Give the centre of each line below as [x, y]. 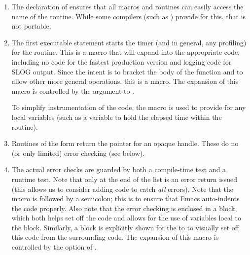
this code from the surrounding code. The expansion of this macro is [115, 237]
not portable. [31, 26]
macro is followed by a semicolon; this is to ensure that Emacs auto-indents [125, 199]
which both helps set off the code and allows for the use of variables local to [126, 218]
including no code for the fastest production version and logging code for [122, 61]
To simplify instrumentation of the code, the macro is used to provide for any [129, 107]
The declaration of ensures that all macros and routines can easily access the [127, 6]
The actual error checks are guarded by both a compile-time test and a [119, 169]
